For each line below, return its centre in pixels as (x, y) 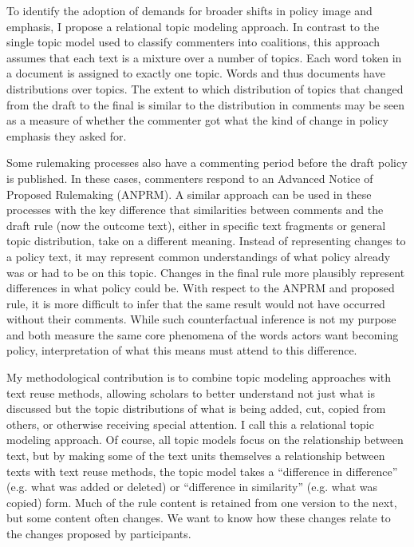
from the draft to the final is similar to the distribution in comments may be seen (206, 104)
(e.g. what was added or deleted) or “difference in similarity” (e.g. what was (192, 487)
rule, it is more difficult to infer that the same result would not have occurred (196, 303)
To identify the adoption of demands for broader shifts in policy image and (189, 10)
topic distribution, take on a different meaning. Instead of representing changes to (206, 241)
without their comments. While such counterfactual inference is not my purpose (201, 319)
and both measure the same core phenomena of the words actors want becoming (203, 334)
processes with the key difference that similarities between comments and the (195, 210)
